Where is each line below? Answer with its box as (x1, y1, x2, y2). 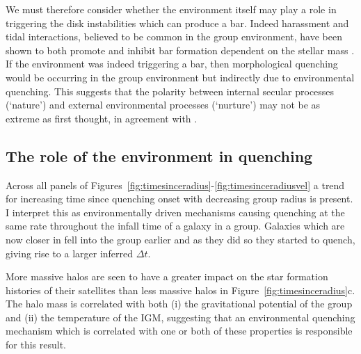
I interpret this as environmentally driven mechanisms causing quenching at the (6, 204, 345, 219)
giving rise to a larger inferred (6, 246, 134, 260)
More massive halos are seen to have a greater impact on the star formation (6, 269, 328, 284)
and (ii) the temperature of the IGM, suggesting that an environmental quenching (6, 309, 355, 324)
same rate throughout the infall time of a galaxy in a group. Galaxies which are (6, 218, 345, 233)
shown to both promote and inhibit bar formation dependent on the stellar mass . (6, 42, 355, 57)
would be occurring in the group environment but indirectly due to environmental (6, 70, 355, 84)
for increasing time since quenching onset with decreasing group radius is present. (6, 191, 353, 206)
